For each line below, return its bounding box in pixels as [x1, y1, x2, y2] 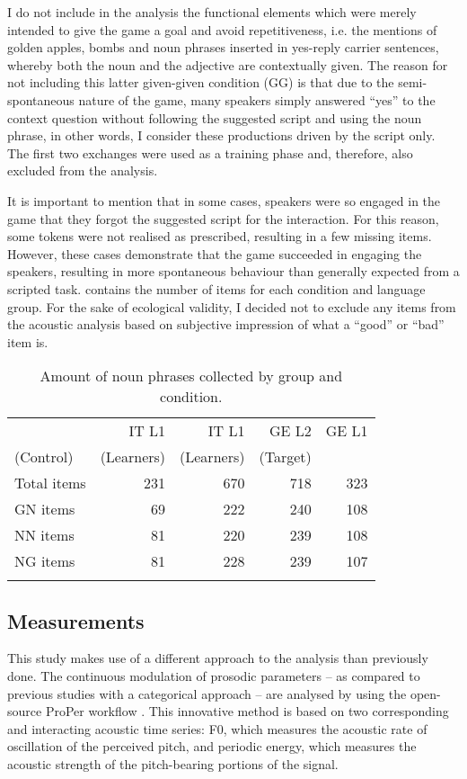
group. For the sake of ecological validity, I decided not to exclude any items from [7, 297, 456, 316]
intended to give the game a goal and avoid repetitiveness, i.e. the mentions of [7, 20, 437, 39]
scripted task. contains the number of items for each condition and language [7, 279, 426, 298]
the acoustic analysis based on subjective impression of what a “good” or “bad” [7, 315, 445, 334]
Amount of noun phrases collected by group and [40, 365, 343, 387]
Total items [14, 472, 86, 494]
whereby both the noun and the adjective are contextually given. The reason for [7, 55, 448, 74]
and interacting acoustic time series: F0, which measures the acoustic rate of [7, 719, 427, 738]
